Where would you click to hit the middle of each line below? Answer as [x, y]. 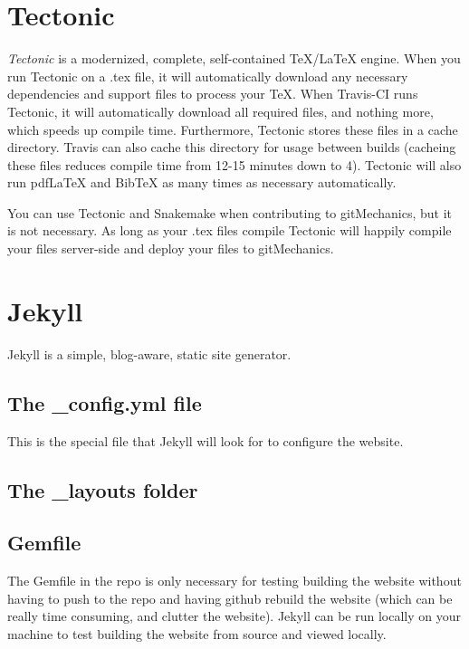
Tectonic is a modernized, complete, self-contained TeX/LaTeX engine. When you [234, 58]
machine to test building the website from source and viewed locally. [197, 633]
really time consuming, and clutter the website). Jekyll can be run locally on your [234, 616]
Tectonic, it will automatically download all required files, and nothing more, [220, 111]
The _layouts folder [103, 489]
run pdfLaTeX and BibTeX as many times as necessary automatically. [202, 182]
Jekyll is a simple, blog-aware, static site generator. [149, 353]
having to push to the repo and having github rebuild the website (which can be [230, 598]
